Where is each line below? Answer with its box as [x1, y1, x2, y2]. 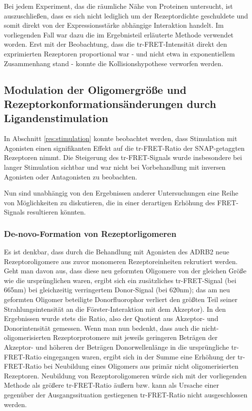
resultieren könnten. [27, 207, 86, 217]
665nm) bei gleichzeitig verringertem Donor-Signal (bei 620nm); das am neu [4, 285, 230, 295]
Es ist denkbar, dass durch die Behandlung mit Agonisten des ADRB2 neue [4, 247, 229, 257]
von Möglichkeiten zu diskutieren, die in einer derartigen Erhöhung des [4, 197, 215, 207]
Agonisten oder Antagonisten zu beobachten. [4, 171, 137, 181]
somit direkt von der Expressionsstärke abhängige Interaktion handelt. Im [4, 20, 224, 30]
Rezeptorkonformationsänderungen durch [4, 96, 217, 111]
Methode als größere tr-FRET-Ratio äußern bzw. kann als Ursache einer [4, 380, 219, 390]
